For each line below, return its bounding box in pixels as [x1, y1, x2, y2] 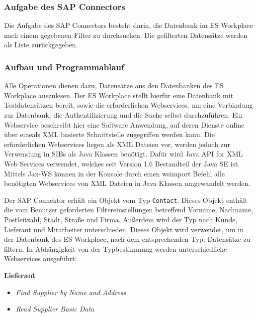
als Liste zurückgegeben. [4, 39, 78, 50]
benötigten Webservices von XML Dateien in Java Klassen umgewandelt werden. [4, 178, 251, 188]
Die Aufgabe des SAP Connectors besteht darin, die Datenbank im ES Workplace [4, 20, 253, 30]
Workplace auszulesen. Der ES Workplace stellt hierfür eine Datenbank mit [4, 90, 234, 100]
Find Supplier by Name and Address [15, 287, 126, 297]
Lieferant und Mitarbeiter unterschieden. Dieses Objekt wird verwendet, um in [4, 224, 244, 234]
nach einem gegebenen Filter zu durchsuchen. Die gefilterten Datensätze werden [4, 29, 248, 40]
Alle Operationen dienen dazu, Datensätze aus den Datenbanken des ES [4, 80, 224, 91]
